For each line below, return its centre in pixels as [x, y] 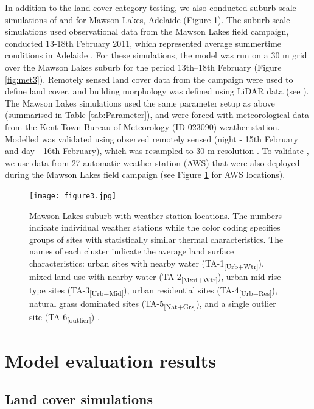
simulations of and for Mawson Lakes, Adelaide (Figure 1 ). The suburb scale [148, 19]
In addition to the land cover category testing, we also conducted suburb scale [151, 7]
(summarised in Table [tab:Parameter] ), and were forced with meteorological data [157, 115]
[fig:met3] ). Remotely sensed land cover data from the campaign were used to [149, 79]
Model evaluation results [110, 360]
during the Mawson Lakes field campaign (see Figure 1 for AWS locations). [145, 174]
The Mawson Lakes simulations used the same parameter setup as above [140, 103]
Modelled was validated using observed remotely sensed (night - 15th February [152, 138]
